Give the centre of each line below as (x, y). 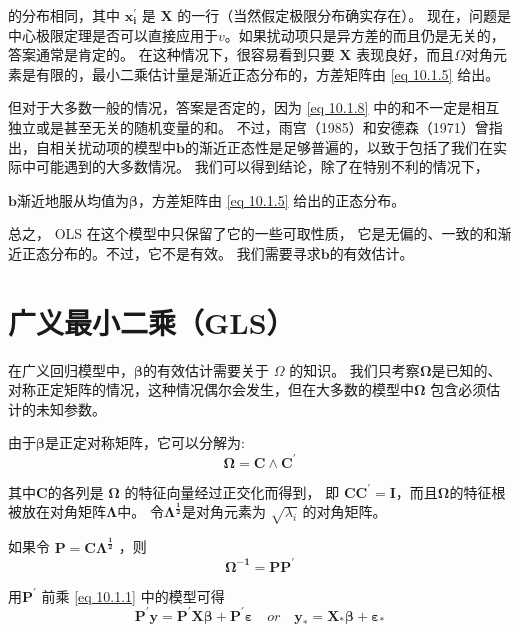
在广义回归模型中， (71, 369)
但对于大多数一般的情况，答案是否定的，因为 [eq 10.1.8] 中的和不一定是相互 (254, 107)
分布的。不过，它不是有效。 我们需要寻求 (185, 252)
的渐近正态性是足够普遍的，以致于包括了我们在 (338, 146)
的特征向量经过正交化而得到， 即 (232, 491)
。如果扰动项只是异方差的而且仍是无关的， (364, 34)
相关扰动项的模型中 (112, 146)
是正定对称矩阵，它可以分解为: (145, 442)
